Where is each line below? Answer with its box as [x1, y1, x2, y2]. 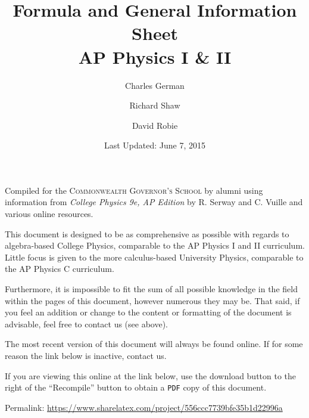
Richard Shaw [129, 99, 180, 112]
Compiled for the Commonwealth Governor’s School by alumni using [5, 184, 263, 196]
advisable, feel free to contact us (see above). [5, 317, 168, 330]
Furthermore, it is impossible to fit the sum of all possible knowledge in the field [5, 283, 298, 295]
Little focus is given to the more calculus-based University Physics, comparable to [5, 250, 304, 263]
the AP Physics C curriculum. [5, 262, 114, 275]
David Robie [132, 119, 178, 131]
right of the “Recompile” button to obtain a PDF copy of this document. [5, 381, 267, 394]
